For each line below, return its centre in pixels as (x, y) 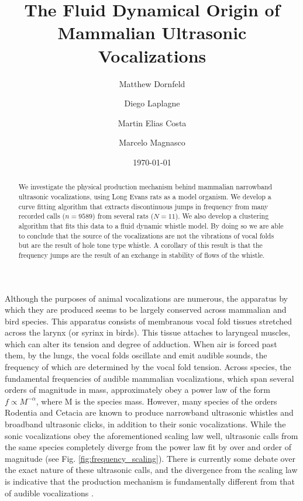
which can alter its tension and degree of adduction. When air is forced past (141, 343)
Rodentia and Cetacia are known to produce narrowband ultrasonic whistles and (149, 412)
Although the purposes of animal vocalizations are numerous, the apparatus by (146, 298)
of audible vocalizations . (49, 493)
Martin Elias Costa (152, 122)
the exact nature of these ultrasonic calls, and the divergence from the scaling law (151, 470)
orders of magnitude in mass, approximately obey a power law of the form (137, 390)
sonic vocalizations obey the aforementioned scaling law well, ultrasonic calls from (151, 435)
